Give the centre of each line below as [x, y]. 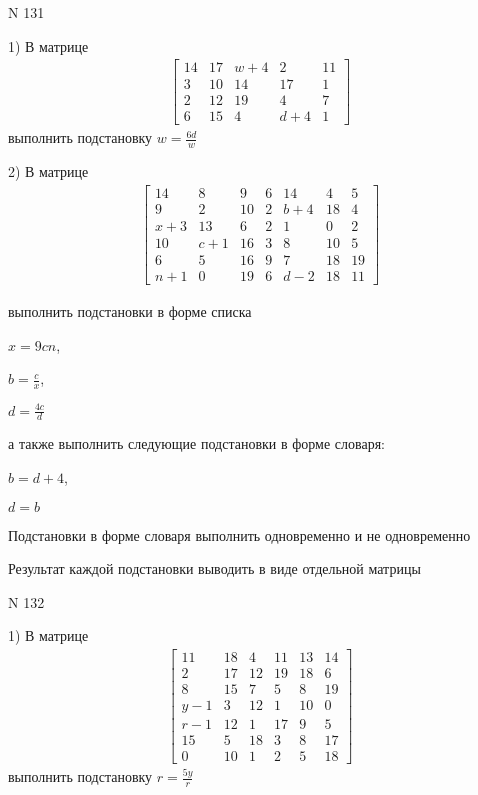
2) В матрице [48, 171]
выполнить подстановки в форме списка [130, 310]
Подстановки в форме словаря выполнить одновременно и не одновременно [239, 534]
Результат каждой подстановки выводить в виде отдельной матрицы [214, 568]
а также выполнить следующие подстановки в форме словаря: [196, 443]
